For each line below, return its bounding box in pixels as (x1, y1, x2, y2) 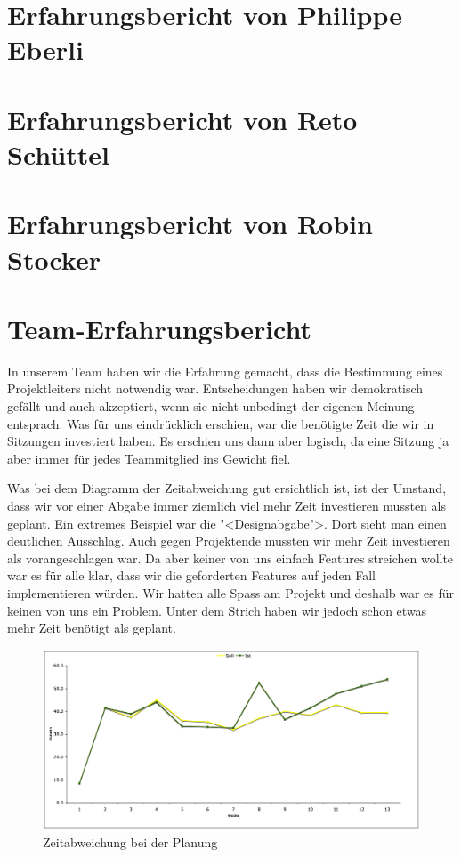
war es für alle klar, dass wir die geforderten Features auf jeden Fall (7, 566, 376, 585)
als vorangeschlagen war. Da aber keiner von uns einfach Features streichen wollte (7, 548, 454, 567)
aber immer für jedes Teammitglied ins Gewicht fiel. (7, 449, 291, 467)
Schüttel (7, 135, 109, 172)
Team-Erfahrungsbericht (7, 310, 312, 346)
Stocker (7, 240, 101, 277)
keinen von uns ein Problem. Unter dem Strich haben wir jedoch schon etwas (7, 601, 427, 619)
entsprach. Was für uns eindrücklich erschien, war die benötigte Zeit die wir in (7, 414, 434, 433)
